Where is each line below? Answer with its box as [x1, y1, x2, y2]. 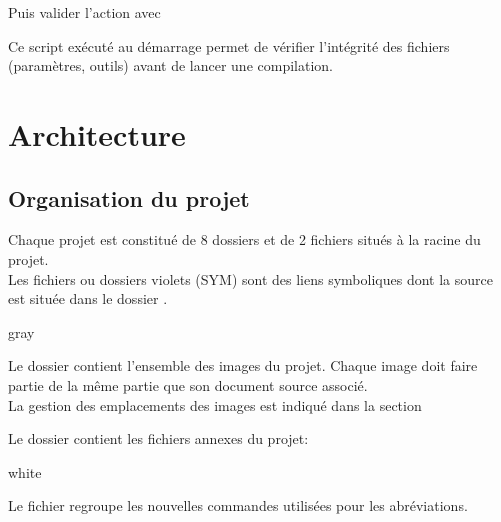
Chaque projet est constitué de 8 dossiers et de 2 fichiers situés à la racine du [8, 229, 481, 250]
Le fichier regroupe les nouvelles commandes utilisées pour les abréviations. [8, 495, 468, 516]
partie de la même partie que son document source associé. [8, 374, 368, 395]
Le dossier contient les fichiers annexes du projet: [8, 428, 309, 449]
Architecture [8, 113, 186, 154]
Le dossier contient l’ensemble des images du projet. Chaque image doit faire [8, 355, 478, 376]
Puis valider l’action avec [8, 2, 161, 22]
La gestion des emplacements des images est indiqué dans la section [8, 394, 422, 415]
